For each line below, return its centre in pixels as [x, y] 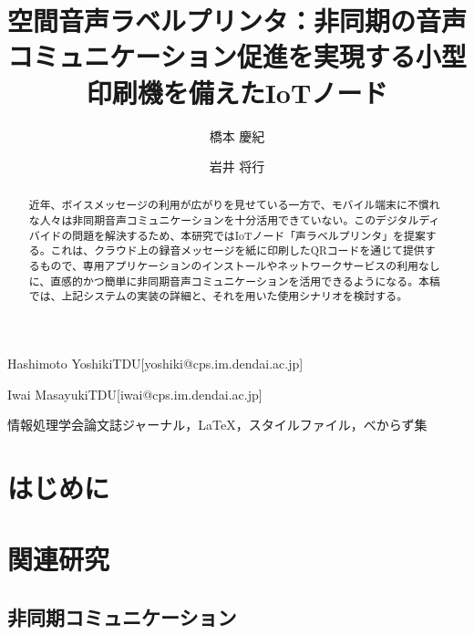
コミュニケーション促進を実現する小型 [237, 56]
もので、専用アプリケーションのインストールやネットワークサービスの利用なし [240, 266]
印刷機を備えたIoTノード [237, 92]
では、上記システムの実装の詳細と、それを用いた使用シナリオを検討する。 [218, 296]
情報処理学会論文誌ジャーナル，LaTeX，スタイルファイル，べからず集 [217, 425]
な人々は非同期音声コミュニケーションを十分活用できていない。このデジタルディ [234, 220]
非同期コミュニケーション [122, 617]
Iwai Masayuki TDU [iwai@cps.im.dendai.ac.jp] [135, 394]
